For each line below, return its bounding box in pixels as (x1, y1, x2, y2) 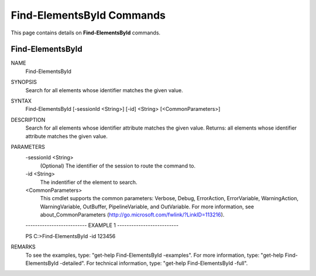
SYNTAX (11, 97, 32, 104)
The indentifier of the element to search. (40, 179, 138, 186)
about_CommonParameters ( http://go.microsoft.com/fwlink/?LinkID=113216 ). (40, 211, 225, 218)
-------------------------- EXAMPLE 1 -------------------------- (25, 222, 178, 229)
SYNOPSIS (11, 79, 37, 86)
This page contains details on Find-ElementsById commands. (11, 29, 161, 36)
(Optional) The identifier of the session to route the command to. (40, 162, 196, 169)
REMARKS (11, 243, 36, 250)
